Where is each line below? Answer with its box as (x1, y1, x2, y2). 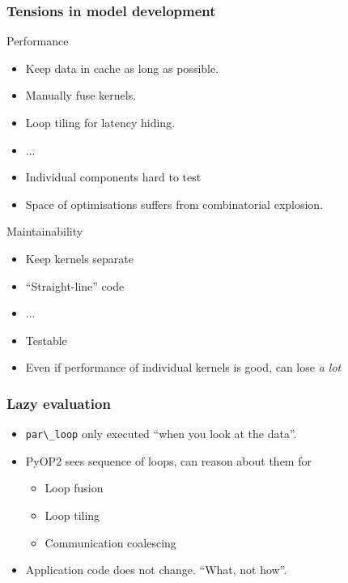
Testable (25, 331, 67, 348)
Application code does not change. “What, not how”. (25, 561, 287, 578)
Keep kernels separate (25, 249, 134, 266)
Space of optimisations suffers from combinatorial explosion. (25, 195, 324, 212)
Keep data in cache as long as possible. (25, 59, 219, 76)
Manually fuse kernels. (25, 87, 137, 104)
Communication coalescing (45, 534, 176, 551)
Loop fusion (45, 479, 104, 496)
